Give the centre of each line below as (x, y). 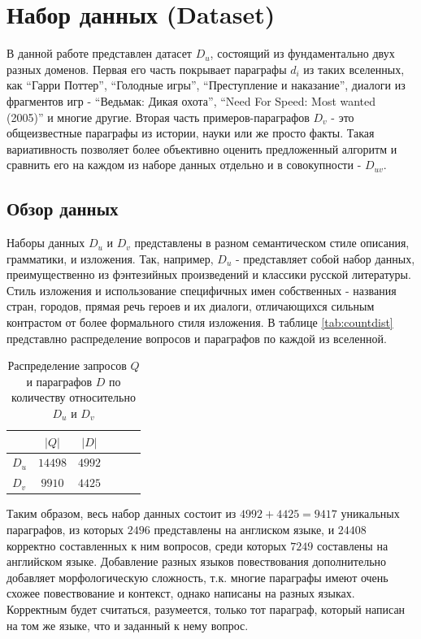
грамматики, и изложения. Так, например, (110, 258)
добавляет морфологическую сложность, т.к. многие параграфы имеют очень (197, 577)
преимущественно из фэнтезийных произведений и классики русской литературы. (209, 274)
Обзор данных (63, 209)
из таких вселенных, (354, 69)
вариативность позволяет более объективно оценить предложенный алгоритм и (202, 148)
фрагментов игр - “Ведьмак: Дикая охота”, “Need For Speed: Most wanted (191, 100)
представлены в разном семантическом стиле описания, (272, 243)
